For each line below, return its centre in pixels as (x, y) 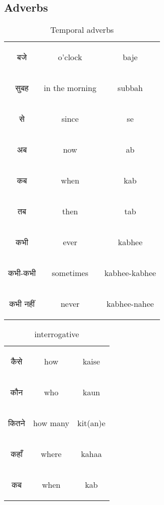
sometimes (70, 273)
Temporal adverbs (82, 30)
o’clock (70, 57)
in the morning (70, 88)
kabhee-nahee (130, 304)
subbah (130, 88)
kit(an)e (91, 423)
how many (51, 423)
